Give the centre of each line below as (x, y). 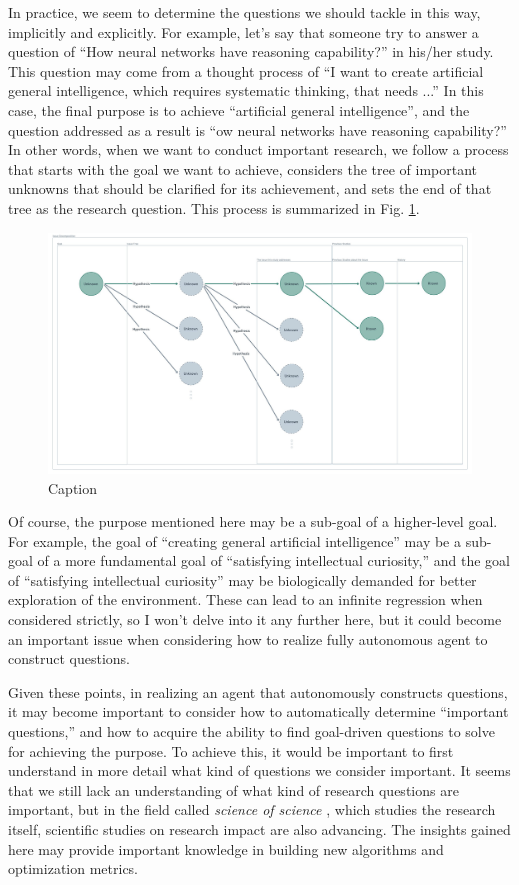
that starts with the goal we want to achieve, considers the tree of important (243, 168)
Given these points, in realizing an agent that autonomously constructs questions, (258, 691)
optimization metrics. (73, 868)
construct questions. (69, 658)
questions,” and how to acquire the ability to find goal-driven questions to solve (251, 731)
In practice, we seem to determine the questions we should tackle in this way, (244, 12)
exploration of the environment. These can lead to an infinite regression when (245, 599)
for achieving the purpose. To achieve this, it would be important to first (231, 750)
